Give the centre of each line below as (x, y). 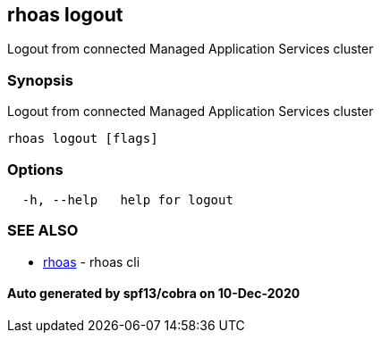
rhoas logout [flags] (83, 139)
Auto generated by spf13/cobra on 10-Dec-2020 (154, 294)
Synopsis (40, 80)
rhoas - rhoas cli (92, 261)
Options (35, 169)
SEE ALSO (43, 231)
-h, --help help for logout (127, 199)
